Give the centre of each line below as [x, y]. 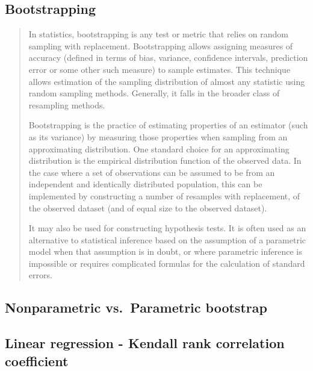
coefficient [37, 360]
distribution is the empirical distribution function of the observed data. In [165, 161]
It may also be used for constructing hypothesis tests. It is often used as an [167, 228]
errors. [40, 275]
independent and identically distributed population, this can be [145, 184]
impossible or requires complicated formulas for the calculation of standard [167, 263]
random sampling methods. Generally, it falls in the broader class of [154, 93]
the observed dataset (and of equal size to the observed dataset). [148, 207]
